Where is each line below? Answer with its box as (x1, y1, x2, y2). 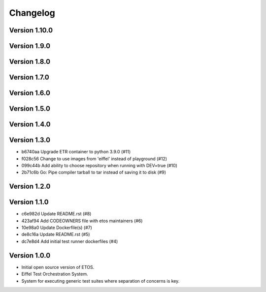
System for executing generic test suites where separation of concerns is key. (21, 278, 180, 284)
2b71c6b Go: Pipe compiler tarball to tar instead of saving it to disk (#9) (21, 170, 166, 175)
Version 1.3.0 (9, 136, 51, 145)
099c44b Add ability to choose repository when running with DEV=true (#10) (21, 162, 177, 168)
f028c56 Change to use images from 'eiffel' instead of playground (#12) (21, 155, 167, 162)
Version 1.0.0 (9, 251, 51, 260)
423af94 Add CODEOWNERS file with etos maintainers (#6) (21, 218, 143, 224)
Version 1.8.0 (9, 58, 51, 66)
